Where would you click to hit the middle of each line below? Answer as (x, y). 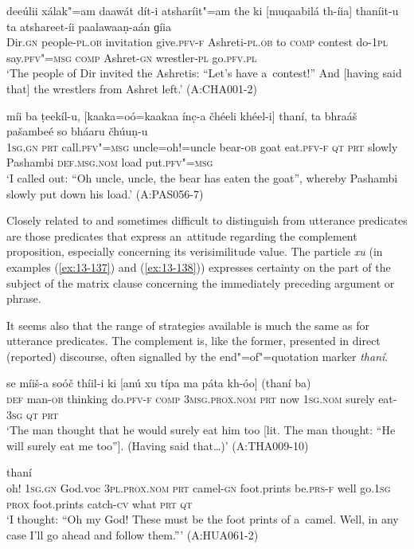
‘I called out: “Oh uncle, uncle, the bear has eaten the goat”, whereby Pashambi (202, 177)
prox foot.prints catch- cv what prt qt (100, 503)
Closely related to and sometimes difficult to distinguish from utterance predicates (207, 220)
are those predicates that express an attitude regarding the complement (182, 235)
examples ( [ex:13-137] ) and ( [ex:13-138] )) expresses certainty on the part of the (199, 267)
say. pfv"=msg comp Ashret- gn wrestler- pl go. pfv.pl (132, 57)
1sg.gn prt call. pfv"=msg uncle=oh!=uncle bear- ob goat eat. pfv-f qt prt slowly (202, 146)
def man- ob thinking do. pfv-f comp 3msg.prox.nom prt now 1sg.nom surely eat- (202, 399)
